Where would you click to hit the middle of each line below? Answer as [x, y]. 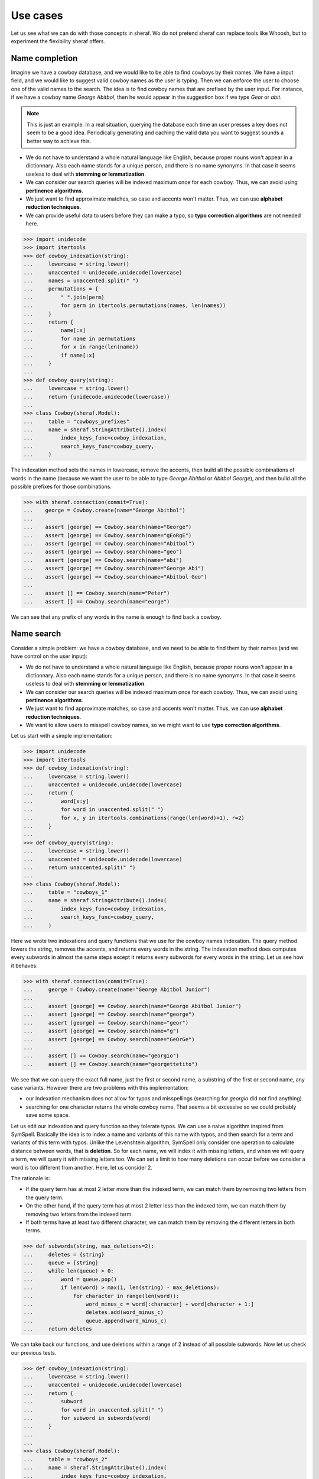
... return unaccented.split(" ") [79, 867]
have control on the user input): [49, 656]
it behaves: [24, 965]
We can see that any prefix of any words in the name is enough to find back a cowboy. [116, 617]
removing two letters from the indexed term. [79, 1214]
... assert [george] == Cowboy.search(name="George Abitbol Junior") [132, 1006]
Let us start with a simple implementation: [62, 736]
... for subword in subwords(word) [87, 1418]
